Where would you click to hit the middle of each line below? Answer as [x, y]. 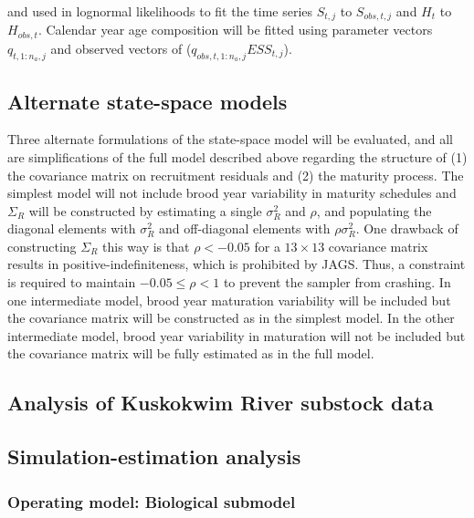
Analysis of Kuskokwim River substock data [221, 403]
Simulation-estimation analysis [154, 456]
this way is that [146, 246]
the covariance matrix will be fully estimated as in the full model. [191, 353]
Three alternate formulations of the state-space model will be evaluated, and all [230, 139]
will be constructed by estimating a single [145, 210]
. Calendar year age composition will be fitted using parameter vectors [235, 30]
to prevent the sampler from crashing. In [337, 282]
